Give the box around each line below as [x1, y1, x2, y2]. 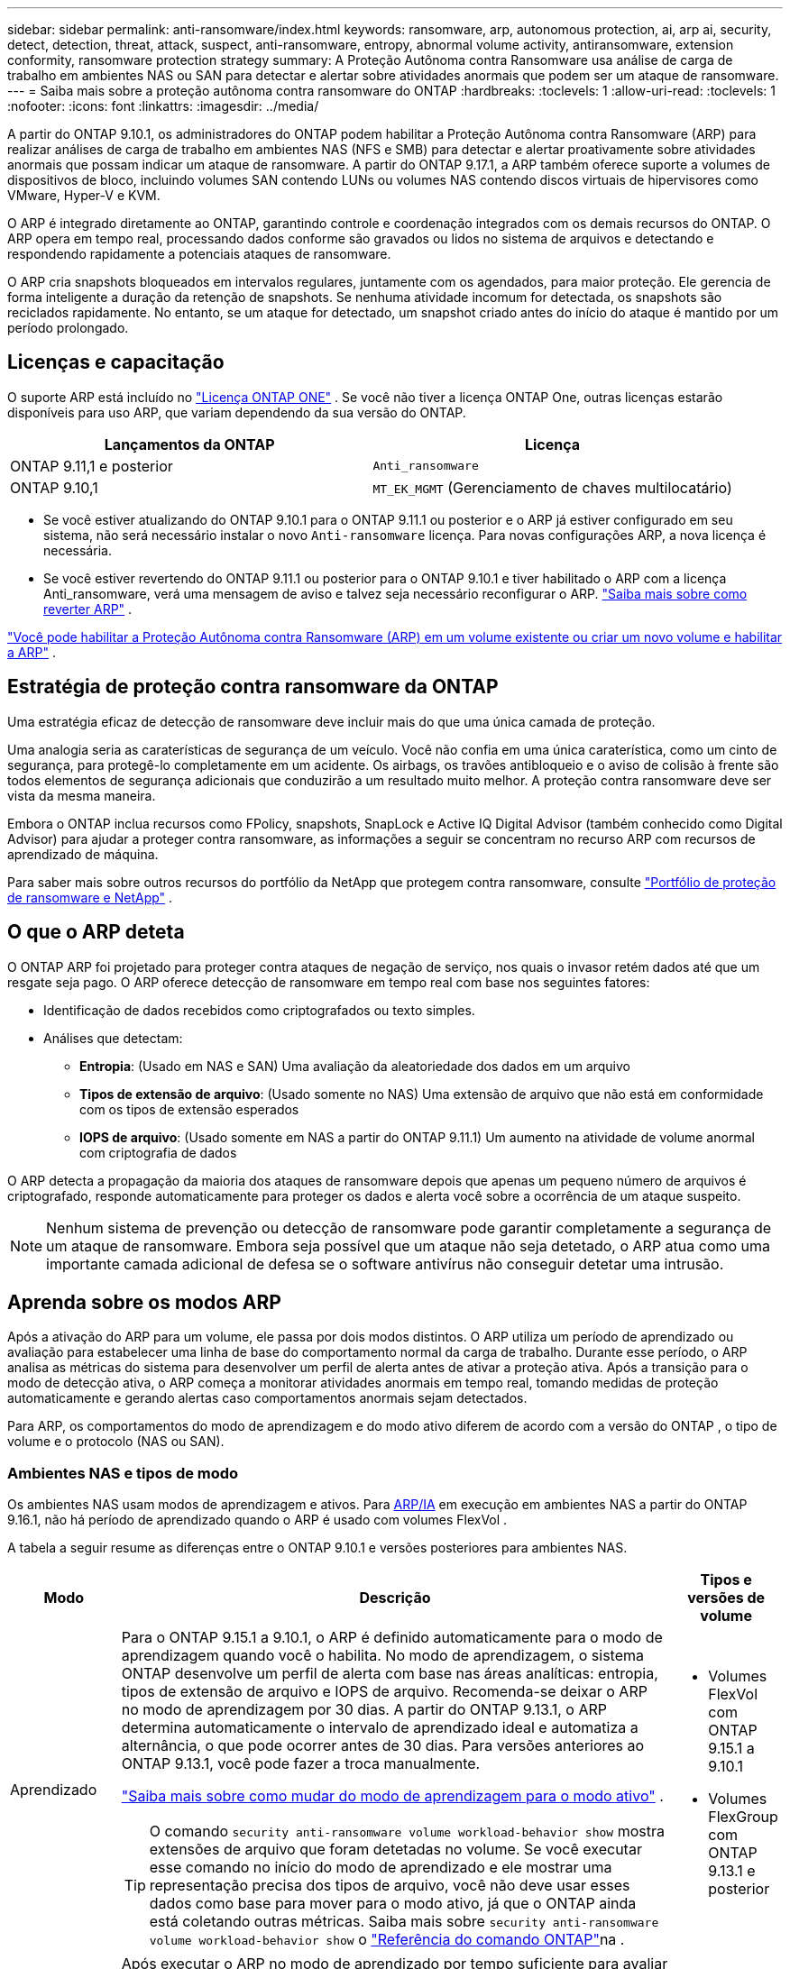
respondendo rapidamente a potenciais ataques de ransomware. [7, 246, 391, 261]
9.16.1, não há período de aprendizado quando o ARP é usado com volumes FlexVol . [7, 1512, 508, 1528]
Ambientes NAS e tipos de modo [7, 1463, 239, 1482]
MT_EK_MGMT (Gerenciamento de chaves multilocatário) [372, 478, 732, 497]
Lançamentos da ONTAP [104, 435, 275, 453]
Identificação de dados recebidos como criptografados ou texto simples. [43, 1002, 475, 1018]
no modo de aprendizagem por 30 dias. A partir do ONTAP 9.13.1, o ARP [121, 1700, 607, 1719]
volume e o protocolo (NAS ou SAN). [7, 1433, 225, 1450]
